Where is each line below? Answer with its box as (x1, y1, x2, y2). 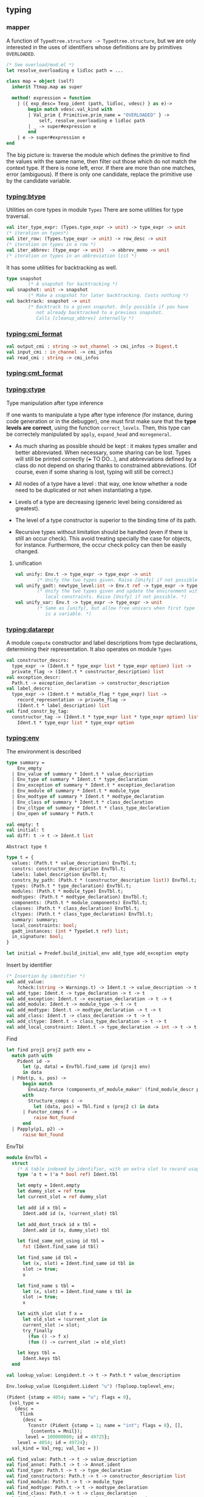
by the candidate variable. (6, 177, 72, 184)
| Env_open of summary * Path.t (12, 810, 94, 816)
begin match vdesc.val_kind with (28, 106, 113, 112)
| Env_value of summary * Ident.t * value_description (12, 771, 154, 777)
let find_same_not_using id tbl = (17, 1238, 104, 1244)
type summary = (6, 759, 45, 766)
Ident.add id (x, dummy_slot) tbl (22, 1227, 110, 1233)
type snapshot (6, 275, 42, 282)
